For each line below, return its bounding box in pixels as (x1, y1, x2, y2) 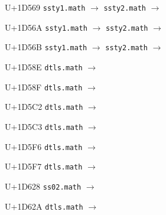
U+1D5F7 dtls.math (5, 160, 83, 172)
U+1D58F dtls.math (5, 80, 83, 93)
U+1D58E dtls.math (5, 60, 83, 73)
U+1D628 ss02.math (5, 180, 82, 192)
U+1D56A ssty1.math (5, 21, 87, 33)
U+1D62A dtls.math (5, 200, 83, 212)
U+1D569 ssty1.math (5, 1, 86, 13)
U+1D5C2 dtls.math (5, 100, 83, 113)
